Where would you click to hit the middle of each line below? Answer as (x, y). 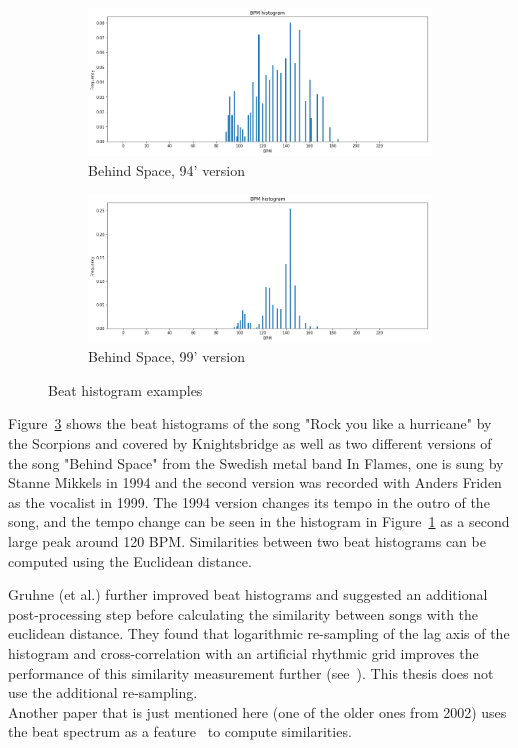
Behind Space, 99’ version (167, 356)
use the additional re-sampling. (103, 692)
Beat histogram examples (125, 389)
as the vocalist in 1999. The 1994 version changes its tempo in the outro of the (249, 501)
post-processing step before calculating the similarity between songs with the (243, 613)
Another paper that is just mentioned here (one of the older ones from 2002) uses (257, 711)
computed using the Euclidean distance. (130, 560)
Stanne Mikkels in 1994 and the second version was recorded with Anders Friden (255, 482)
